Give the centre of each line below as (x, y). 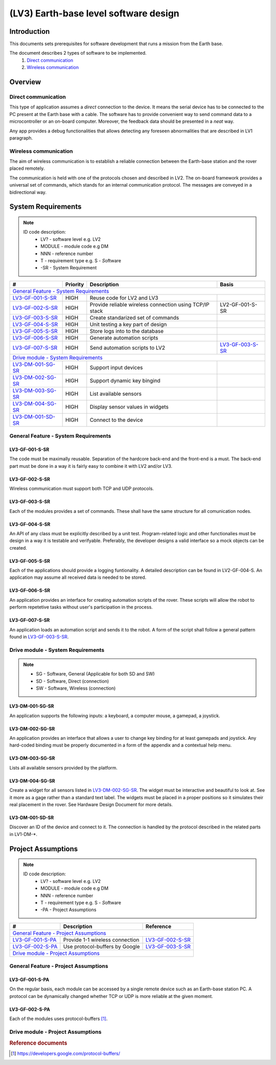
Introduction (30, 31)
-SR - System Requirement (69, 268)
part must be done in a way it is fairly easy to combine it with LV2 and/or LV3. (91, 466)
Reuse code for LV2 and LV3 (124, 298)
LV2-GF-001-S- (239, 304)
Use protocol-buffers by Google (101, 946)
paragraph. (21, 138)
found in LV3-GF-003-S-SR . (39, 637)
